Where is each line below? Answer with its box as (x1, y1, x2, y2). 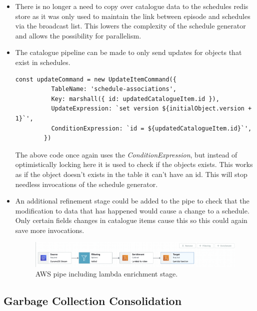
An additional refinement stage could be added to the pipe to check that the (15, 195, 249, 206)
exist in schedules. (15, 56, 70, 67)
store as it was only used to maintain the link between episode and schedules (15, 10, 250, 21)
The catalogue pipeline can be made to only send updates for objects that (15, 47, 242, 57)
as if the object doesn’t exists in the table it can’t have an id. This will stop (15, 168, 247, 179)
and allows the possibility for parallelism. (15, 30, 141, 40)
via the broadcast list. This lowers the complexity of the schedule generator (15, 20, 246, 31)
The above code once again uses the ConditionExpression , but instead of (15, 149, 237, 159)
